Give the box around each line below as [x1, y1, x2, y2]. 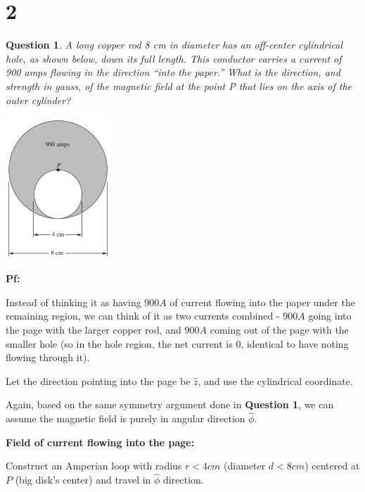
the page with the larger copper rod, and [6, 322, 181, 337]
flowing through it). [6, 350, 90, 365]
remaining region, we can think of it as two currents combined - [6, 308, 280, 323]
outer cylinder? [6, 92, 71, 107]
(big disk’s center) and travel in [15, 472, 151, 487]
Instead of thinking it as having [6, 294, 141, 309]
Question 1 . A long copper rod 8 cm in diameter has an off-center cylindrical [6, 37, 343, 52]
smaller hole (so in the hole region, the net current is [6, 336, 233, 351]
